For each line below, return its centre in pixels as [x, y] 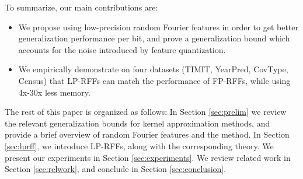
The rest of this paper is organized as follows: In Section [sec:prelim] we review [146, 112]
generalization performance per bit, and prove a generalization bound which [154, 38]
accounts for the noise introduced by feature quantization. [122, 49]
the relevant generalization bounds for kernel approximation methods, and [137, 123]
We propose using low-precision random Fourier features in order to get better [159, 27]
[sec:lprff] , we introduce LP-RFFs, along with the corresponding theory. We [139, 145]
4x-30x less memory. [54, 92]
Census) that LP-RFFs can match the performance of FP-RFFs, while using [154, 80]
